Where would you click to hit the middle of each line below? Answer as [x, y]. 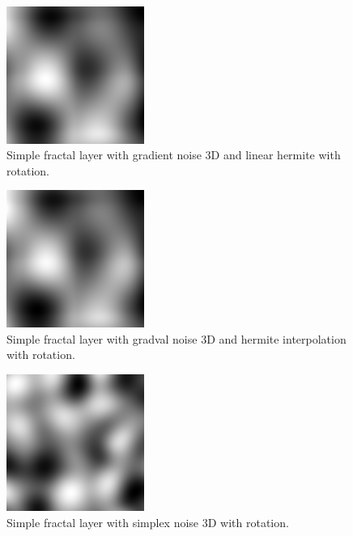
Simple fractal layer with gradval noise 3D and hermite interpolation [176, 338]
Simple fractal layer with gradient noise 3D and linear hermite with [174, 155]
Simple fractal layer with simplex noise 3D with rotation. [148, 522]
